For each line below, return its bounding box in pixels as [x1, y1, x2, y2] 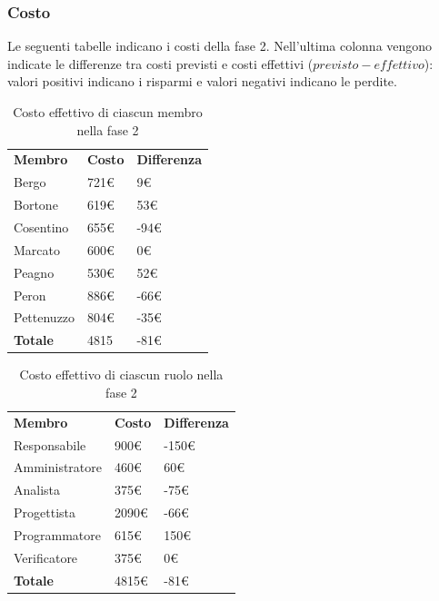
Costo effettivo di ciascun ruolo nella [19, 365, 224, 384]
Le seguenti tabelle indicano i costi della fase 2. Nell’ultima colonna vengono [7, 36, 433, 55]
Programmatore [14, 525, 101, 544]
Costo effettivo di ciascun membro [13, 103, 203, 121]
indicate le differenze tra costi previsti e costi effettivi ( [7, 54, 314, 73]
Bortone [14, 195, 58, 214]
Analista [14, 480, 61, 499]
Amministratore [14, 458, 102, 477]
